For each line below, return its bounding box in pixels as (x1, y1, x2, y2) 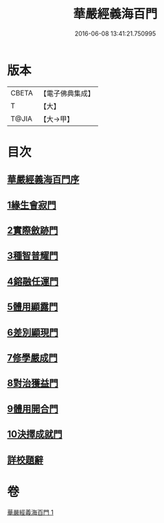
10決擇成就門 (7, 428, 63, 440)
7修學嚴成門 (7, 352, 58, 364)
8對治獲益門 (7, 377, 58, 389)
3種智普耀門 (7, 250, 58, 261)
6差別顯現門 (7, 327, 58, 338)
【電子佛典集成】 (39, 89, 95, 98)
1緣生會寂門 (7, 199, 57, 211)
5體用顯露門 (7, 301, 58, 313)
